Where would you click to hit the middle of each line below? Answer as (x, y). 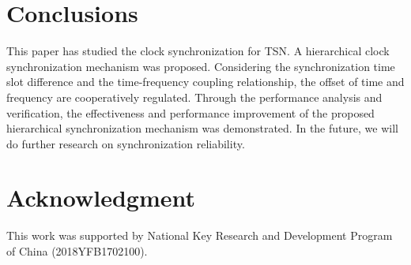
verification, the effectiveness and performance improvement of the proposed (190, 112)
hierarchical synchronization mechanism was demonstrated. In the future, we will (202, 128)
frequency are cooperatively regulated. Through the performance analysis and (194, 97)
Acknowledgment (101, 198)
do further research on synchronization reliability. (126, 143)
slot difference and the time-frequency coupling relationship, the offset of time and (205, 82)
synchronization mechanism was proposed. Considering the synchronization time (201, 66)
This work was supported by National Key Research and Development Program (200, 235)
